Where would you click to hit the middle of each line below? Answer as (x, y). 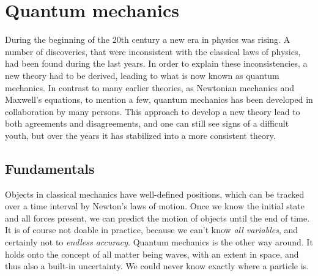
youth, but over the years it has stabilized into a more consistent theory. (140, 135)
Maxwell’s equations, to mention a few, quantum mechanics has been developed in (159, 99)
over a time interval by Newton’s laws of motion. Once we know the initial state (155, 206)
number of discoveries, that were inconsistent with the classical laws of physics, (153, 51)
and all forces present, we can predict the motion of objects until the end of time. (157, 218)
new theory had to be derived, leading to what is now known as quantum (142, 75)
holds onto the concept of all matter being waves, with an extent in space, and (152, 254)
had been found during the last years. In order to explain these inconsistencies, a (156, 63)
